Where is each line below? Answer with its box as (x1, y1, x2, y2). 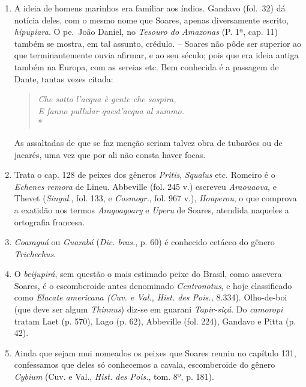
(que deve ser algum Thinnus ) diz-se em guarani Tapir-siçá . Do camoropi (14, 303, 283, 315)
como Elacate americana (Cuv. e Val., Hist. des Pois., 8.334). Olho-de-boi (14, 291, 287, 303)
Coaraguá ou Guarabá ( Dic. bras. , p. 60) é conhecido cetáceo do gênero (14, 236, 275, 248)
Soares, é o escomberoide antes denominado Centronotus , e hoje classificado (14, 279, 292, 291)
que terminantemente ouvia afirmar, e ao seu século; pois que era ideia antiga (14, 49, 299, 61)
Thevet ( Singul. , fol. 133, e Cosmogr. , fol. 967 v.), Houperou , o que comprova (14, 192, 297, 204)
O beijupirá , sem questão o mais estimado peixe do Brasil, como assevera (14, 267, 282, 280)
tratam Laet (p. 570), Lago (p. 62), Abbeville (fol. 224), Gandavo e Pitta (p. (14, 314, 296, 327)
